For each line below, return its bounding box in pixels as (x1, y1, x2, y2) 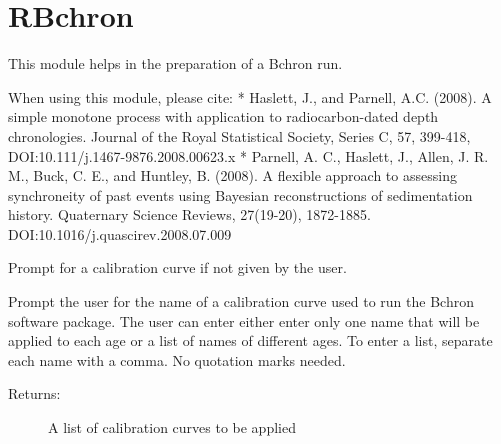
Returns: (8, 383, 61, 404)
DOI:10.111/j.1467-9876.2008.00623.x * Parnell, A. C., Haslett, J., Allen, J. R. (8, 145, 489, 166)
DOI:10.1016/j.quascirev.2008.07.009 (8, 223, 232, 244)
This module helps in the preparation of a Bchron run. (8, 53, 343, 74)
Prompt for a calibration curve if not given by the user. (8, 257, 347, 278)
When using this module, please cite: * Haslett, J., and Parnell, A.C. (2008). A (8, 86, 492, 107)
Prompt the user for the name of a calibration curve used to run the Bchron (8, 291, 474, 312)
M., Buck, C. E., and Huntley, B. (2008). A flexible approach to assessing (8, 165, 457, 186)
